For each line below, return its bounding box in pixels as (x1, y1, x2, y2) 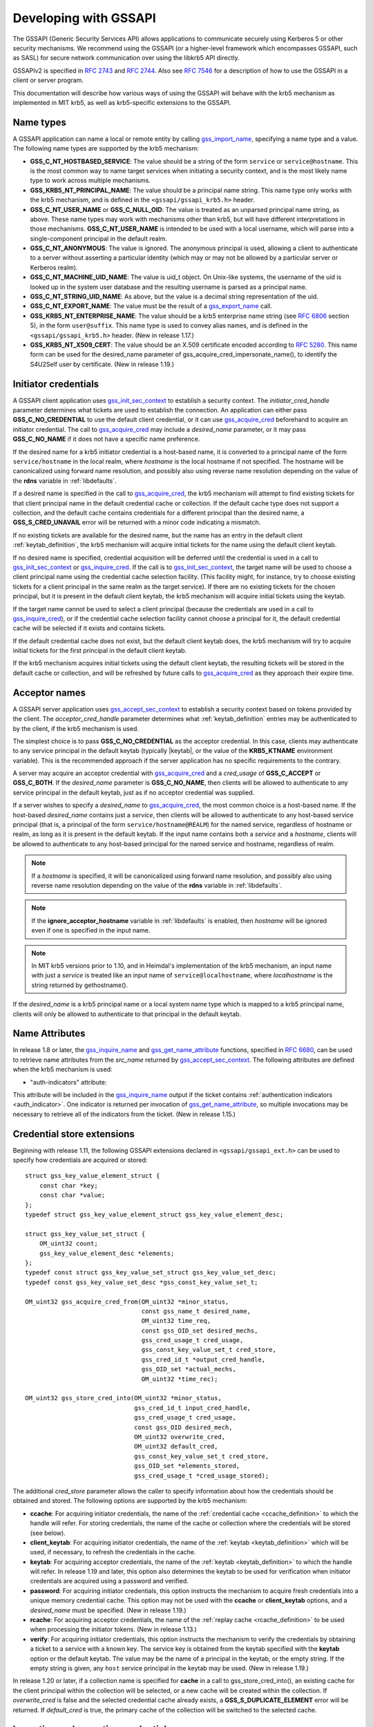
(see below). (30, 1529, 66, 1537)
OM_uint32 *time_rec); (141, 1375, 218, 1383)
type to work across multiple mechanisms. (30, 176, 151, 184)
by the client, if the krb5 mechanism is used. (12, 724, 140, 732)
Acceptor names (12, 687, 86, 698)
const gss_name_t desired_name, (141, 1307, 251, 1315)
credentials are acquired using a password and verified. (30, 1577, 189, 1585)
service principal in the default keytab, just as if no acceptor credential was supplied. (12, 788, 255, 796)
